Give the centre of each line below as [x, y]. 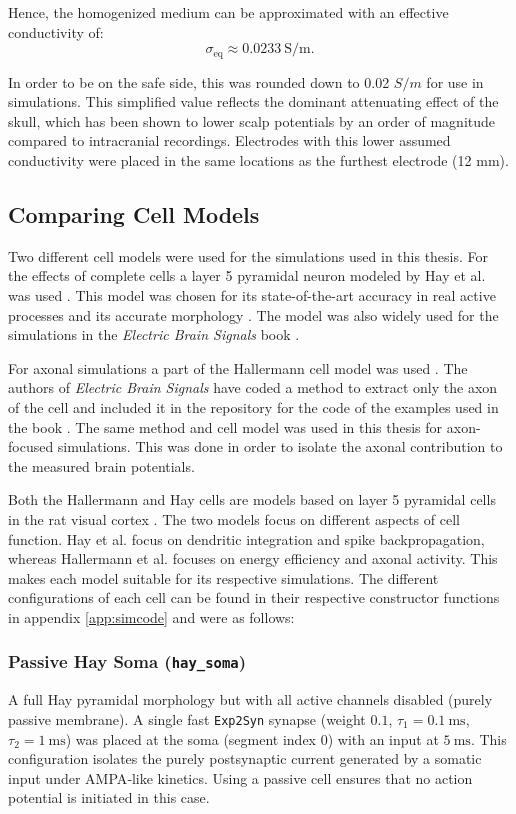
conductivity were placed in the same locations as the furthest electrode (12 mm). [258, 160]
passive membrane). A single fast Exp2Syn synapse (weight [187, 718]
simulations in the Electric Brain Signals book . [154, 334]
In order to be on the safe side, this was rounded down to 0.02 [199, 81]
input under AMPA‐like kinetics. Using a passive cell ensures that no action [240, 777]
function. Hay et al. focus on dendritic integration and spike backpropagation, [246, 538]
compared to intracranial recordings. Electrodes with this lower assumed [229, 140]
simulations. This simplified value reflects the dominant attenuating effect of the [253, 101]
